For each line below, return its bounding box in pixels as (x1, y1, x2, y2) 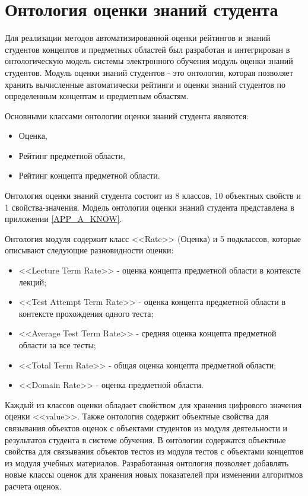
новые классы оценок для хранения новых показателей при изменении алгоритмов (5, 468, 303, 481)
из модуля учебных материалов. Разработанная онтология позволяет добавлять (5, 456, 289, 469)
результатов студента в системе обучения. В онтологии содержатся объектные (5, 433, 286, 446)
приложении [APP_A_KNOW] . (5, 212, 122, 225)
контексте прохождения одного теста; (18, 307, 154, 319)
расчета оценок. (5, 479, 62, 492)
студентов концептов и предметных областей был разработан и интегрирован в (5, 43, 290, 55)
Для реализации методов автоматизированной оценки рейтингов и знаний (5, 31, 271, 44)
